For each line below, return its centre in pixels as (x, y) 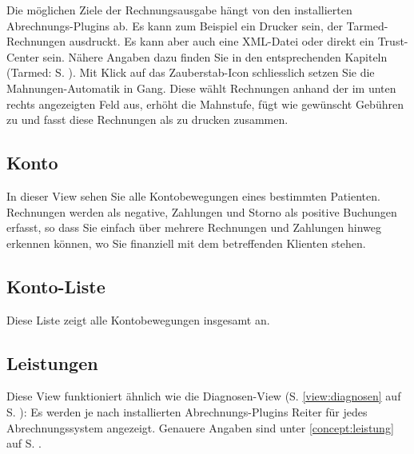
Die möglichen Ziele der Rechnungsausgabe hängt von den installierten (179, 10)
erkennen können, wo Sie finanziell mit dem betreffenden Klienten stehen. (186, 243)
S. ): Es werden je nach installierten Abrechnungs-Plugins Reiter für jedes (187, 411)
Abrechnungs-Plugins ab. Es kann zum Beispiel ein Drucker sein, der (175, 25)
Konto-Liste (56, 286)
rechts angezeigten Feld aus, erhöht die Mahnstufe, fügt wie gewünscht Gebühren (205, 104)
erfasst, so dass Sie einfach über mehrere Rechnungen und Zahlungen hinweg (194, 227)
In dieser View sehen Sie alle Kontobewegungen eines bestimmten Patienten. (193, 195)
